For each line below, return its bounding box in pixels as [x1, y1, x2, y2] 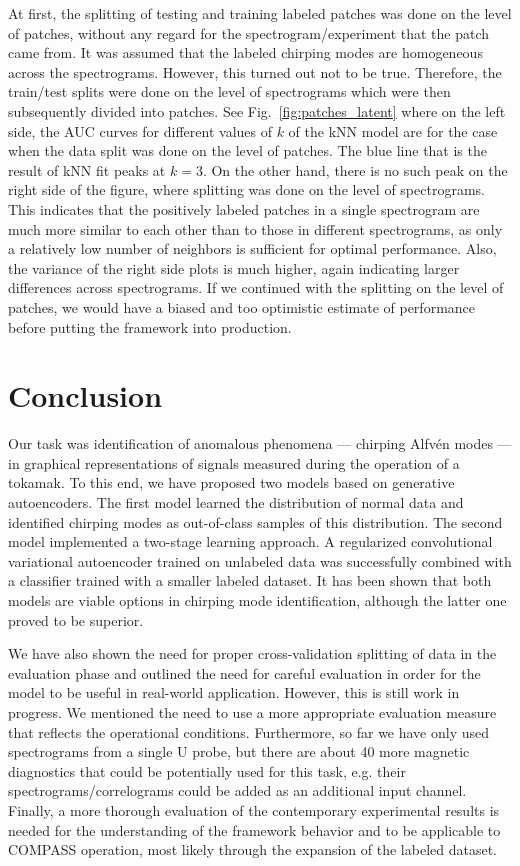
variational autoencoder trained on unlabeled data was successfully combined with [8, 550, 512, 571]
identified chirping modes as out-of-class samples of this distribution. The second [8, 511, 503, 532]
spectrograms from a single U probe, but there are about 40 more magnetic [8, 741, 470, 762]
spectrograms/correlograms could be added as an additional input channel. [8, 780, 467, 801]
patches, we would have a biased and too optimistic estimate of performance [8, 296, 476, 317]
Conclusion [8, 375, 163, 416]
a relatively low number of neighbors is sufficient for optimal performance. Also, [8, 238, 497, 259]
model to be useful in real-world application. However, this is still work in [8, 682, 460, 703]
